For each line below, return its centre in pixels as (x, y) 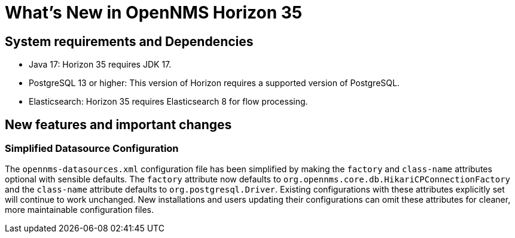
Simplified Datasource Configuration (92, 149)
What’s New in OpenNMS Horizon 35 (154, 13)
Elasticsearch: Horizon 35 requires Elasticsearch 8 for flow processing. (168, 102)
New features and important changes (118, 124)
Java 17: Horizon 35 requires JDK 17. (100, 65)
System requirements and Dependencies (129, 41)
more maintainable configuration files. (80, 210)
